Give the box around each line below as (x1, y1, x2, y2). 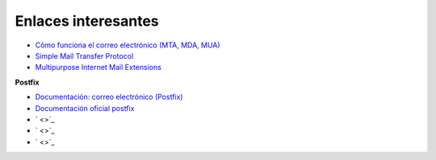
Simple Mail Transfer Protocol (35, 51, 134, 60)
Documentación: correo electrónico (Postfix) (35, 92, 183, 102)
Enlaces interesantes (15, 12, 159, 30)
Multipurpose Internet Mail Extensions (35, 63, 161, 72)
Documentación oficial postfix (35, 103, 135, 113)
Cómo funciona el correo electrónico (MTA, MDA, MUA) (35, 40, 221, 50)
